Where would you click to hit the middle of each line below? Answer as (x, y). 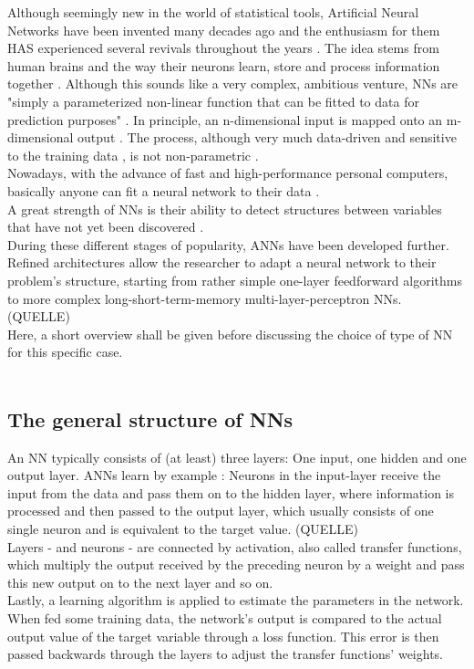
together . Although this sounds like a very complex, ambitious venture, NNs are (233, 84)
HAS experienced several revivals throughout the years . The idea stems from (223, 48)
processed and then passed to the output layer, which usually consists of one (221, 511)
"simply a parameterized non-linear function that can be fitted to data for (213, 101)
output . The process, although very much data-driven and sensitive (267, 137)
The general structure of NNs (150, 418)
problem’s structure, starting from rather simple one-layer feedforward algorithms (235, 280)
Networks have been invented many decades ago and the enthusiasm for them (224, 30)
